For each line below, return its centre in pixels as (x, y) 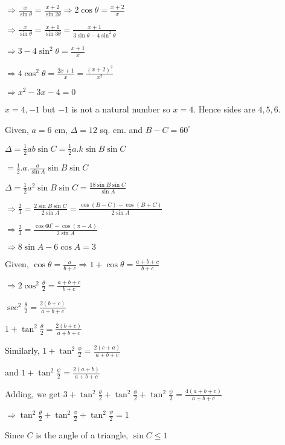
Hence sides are (227, 109)
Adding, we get (33, 394)
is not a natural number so (121, 109)
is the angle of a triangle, (82, 435)
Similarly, (22, 350)
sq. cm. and (121, 129)
